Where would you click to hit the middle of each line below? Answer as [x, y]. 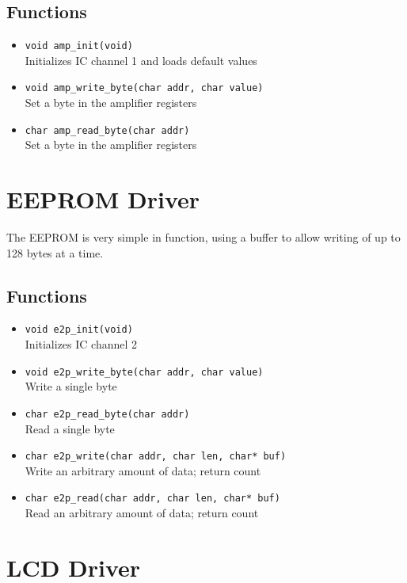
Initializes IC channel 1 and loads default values [141, 60]
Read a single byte [70, 428]
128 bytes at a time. [55, 252]
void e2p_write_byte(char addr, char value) [144, 372]
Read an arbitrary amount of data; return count [142, 513]
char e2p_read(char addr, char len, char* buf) [152, 499]
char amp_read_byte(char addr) [107, 130]
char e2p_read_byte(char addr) [107, 414]
